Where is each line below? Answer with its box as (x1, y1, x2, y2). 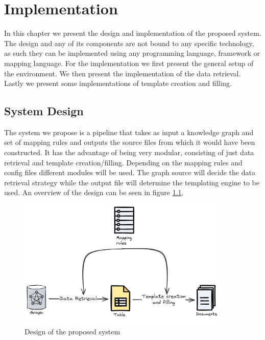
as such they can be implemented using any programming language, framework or (4, 48, 260, 58)
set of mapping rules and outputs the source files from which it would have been (4, 137, 255, 147)
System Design (4, 103, 84, 119)
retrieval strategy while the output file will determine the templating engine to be (4, 177, 259, 187)
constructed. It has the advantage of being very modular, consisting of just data (4, 147, 254, 158)
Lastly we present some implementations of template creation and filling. (4, 78, 232, 89)
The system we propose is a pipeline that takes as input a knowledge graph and (4, 126, 254, 137)
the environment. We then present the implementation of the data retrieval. (4, 68, 241, 78)
